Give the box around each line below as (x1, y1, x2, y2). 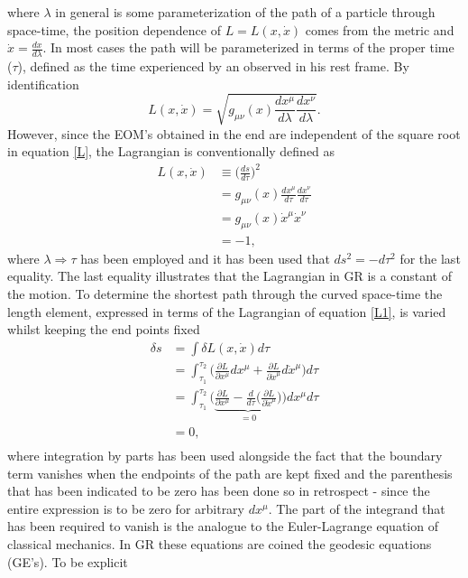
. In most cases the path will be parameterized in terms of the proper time (42, 38, 454, 57)
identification (7, 74, 79, 93)
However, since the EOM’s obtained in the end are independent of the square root (7, 124, 461, 143)
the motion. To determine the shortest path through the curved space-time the (7, 284, 443, 303)
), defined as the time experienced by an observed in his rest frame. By (17, 57, 409, 76)
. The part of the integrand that (268, 499, 445, 517)
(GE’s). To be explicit (7, 552, 128, 571)
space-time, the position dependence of (7, 20, 221, 39)
